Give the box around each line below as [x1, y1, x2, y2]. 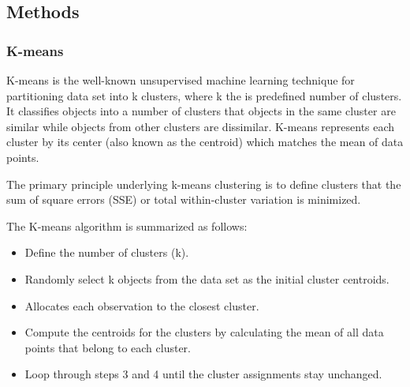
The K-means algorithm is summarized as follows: [6, 217, 248, 234]
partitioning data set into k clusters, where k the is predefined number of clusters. [6, 87, 402, 103]
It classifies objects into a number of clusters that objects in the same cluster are [6, 103, 396, 119]
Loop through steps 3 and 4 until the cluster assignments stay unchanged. [24, 366, 382, 382]
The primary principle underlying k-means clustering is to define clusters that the [6, 175, 401, 192]
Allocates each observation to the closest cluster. [24, 297, 259, 314]
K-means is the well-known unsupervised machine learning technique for [6, 72, 355, 88]
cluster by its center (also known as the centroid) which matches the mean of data [6, 133, 404, 150]
